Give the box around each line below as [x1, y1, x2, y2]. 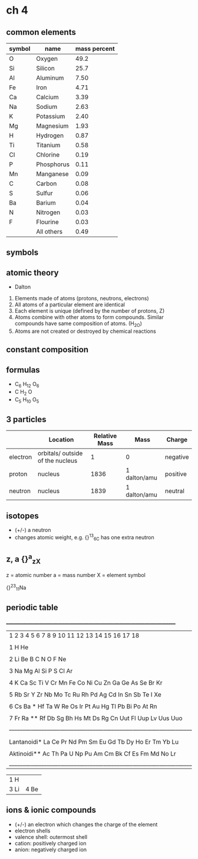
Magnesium [36, 122, 69, 130]
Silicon [36, 64, 55, 72]
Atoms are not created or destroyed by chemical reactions [14, 328, 156, 335]
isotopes [6, 511, 39, 521]
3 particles [6, 414, 47, 424]
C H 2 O [14, 388, 32, 397]
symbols [6, 248, 39, 258]
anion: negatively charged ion [14, 846, 87, 853]
